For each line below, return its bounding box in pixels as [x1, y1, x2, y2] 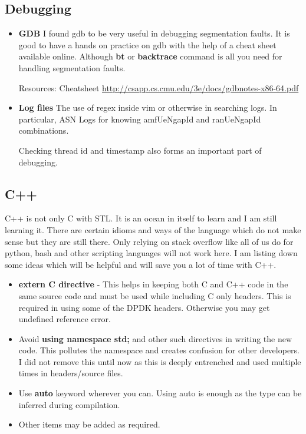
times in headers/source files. [18, 367, 123, 379]
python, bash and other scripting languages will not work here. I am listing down [5, 247, 298, 259]
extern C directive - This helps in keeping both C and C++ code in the [18, 278, 288, 290]
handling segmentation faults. [18, 61, 126, 74]
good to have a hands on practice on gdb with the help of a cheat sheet [18, 38, 277, 51]
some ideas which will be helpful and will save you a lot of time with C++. [5, 258, 277, 270]
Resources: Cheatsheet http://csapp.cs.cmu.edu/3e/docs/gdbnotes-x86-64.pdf [18, 81, 299, 94]
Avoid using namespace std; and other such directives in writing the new [18, 332, 292, 344]
